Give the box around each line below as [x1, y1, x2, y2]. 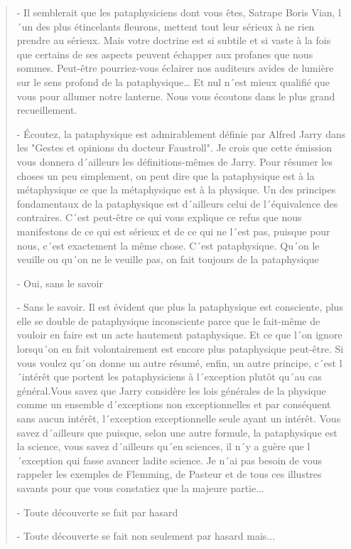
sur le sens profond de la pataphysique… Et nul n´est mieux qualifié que [16, 74, 330, 89]
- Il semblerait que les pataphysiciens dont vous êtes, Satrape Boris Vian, [16, 5, 335, 19]
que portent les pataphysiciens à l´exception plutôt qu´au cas [53, 369, 322, 384]
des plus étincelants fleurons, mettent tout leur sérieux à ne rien [36, 18, 315, 33]
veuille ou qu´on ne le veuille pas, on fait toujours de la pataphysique [16, 252, 319, 267]
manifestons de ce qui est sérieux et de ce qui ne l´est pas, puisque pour [16, 223, 330, 238]
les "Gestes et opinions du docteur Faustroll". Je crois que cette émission [16, 140, 333, 155]
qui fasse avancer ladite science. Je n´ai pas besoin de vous [66, 452, 322, 467]
